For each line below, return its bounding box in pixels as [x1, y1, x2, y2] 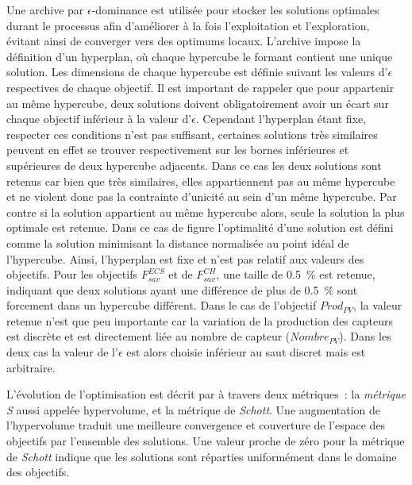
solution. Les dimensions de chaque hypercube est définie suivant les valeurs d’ [6, 64, 388, 80]
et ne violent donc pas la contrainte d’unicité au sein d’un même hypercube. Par [6, 188, 397, 205]
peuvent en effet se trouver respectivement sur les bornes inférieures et [6, 141, 349, 158]
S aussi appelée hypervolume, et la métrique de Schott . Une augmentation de [6, 401, 381, 418]
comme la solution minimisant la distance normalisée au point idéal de [6, 234, 349, 251]
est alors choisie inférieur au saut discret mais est [126, 344, 366, 360]
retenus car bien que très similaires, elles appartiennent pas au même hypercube [6, 172, 395, 189]
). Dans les [339, 328, 391, 345]
